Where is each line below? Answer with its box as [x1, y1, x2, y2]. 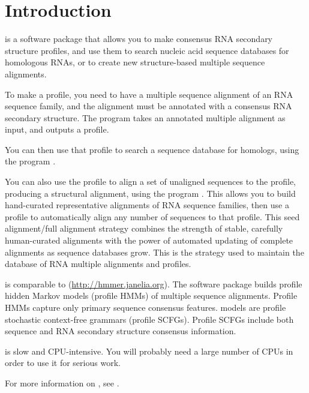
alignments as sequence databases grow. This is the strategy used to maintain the [5, 245, 304, 258]
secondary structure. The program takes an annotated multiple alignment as [5, 111, 286, 124]
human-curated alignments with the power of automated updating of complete [5, 234, 293, 247]
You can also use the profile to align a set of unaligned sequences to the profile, [5, 175, 296, 188]
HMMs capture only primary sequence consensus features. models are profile [5, 301, 286, 313]
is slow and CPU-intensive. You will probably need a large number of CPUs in [5, 344, 293, 357]
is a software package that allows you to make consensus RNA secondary [5, 32, 273, 45]
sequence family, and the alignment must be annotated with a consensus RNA [5, 100, 292, 112]
